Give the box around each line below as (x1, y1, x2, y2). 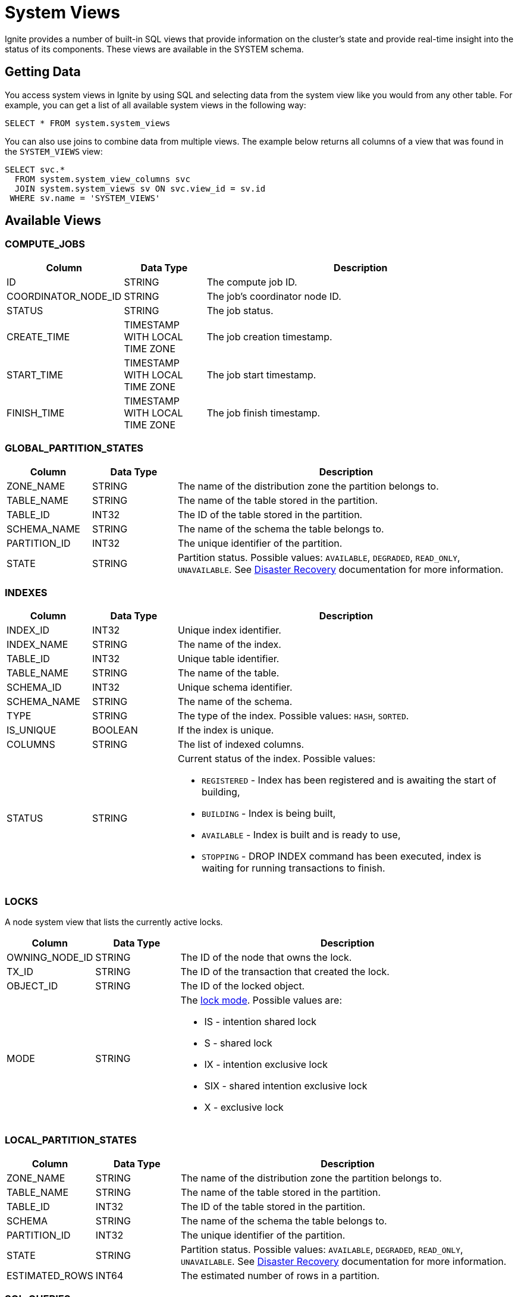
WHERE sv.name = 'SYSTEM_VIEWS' (10, 193, 161, 203)
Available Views (5, 213, 102, 228)
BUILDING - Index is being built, (201, 807, 336, 820)
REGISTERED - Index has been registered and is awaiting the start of (201, 774, 497, 787)
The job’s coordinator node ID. (206, 290, 341, 302)
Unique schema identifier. (177, 681, 293, 694)
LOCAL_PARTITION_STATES (5, 1134, 137, 1146)
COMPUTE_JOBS (5, 238, 85, 250)
